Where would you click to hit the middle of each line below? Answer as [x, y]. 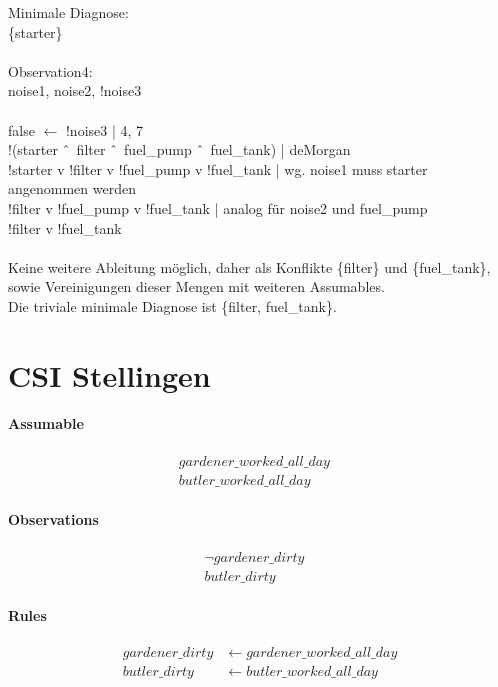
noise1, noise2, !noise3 [75, 90]
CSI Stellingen [109, 374]
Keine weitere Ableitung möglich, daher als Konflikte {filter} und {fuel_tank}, [249, 266]
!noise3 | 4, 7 [104, 129]
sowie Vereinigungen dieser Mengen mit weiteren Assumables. [196, 286]
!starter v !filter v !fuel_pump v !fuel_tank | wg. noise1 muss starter [218, 168]
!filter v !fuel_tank [65, 227]
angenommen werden [72, 188]
